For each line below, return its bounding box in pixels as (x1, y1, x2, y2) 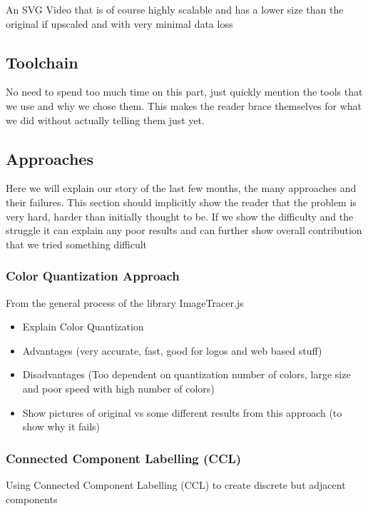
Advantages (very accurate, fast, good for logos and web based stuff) (22, 343, 322, 358)
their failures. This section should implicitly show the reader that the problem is (6, 194, 357, 209)
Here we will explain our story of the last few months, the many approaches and (6, 181, 357, 196)
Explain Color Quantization (22, 319, 144, 334)
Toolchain (6, 51, 78, 73)
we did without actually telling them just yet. (6, 112, 205, 127)
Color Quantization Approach (6, 267, 180, 285)
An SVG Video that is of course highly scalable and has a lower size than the (6, 2, 344, 16)
